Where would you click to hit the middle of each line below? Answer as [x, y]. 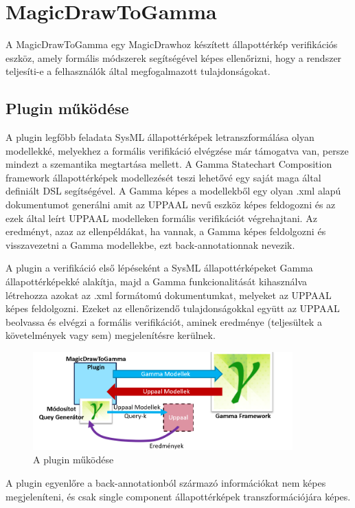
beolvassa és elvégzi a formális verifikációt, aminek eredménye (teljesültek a [164, 321]
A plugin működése [73, 460]
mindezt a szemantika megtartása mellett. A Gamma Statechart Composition [169, 164]
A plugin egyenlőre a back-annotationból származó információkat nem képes [166, 483]
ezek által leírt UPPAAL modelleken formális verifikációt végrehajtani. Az [161, 218]
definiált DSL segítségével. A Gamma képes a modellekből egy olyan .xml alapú [173, 191]
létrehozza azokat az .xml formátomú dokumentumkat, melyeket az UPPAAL [169, 295]
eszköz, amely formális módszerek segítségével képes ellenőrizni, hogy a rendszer [174, 57]
